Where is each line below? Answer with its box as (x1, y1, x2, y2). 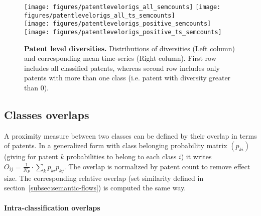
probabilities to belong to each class (66, 151, 177, 162)
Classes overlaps (4, 106, 89, 122)
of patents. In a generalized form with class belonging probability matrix (4, 140, 227, 151)
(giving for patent (4, 151, 58, 162)
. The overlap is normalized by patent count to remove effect (64, 161, 250, 171)
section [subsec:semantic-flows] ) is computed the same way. (4, 182, 186, 193)
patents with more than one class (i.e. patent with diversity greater (24, 72, 231, 83)
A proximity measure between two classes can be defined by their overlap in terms (4, 130, 257, 141)
